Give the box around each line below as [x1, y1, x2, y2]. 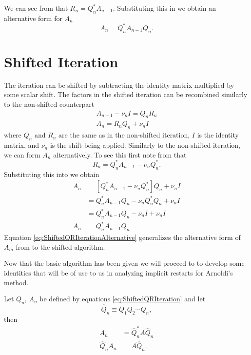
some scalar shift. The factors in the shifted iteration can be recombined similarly [4, 89, 248, 99]
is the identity [197, 130, 239, 140]
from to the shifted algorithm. [16, 241, 105, 252]
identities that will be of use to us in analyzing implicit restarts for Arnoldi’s [4, 267, 233, 277]
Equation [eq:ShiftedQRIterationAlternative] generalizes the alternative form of [4, 232, 241, 242]
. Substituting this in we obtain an [113, 3, 216, 13]
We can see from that [4, 3, 68, 13]
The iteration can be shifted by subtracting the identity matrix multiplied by [4, 79, 234, 90]
